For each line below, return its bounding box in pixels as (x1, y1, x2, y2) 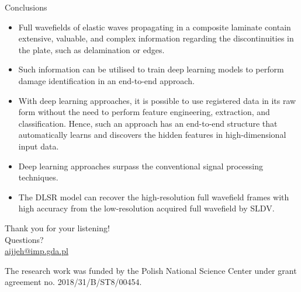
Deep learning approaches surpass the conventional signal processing (18, 159, 263, 172)
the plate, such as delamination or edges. (18, 43, 165, 55)
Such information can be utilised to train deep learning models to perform (18, 63, 284, 75)
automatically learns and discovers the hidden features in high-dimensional (18, 128, 286, 141)
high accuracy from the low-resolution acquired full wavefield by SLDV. (18, 202, 275, 214)
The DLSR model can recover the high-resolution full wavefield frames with (18, 190, 289, 203)
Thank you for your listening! (5, 221, 110, 234)
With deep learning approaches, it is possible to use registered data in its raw (18, 94, 296, 106)
